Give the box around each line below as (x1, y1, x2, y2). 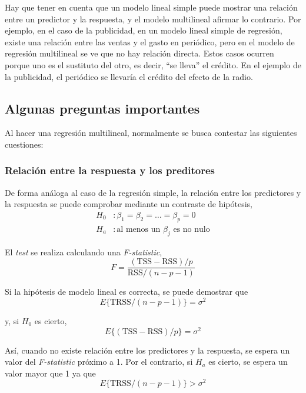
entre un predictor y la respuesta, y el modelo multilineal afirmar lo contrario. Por (5, 12, 301, 25)
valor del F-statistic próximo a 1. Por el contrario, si (5, 355, 193, 368)
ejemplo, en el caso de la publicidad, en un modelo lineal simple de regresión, (5, 24, 282, 36)
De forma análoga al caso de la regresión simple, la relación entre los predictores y (5, 186, 301, 198)
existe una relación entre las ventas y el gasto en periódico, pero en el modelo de (5, 35, 295, 48)
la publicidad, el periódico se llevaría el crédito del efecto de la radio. (5, 70, 253, 82)
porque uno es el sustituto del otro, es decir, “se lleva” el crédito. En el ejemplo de (5, 58, 301, 71)
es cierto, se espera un (208, 355, 288, 368)
